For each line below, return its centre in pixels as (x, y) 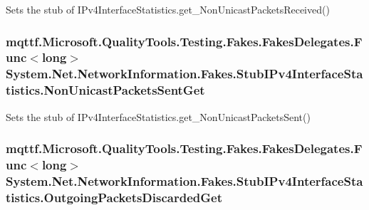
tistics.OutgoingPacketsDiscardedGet (114, 197)
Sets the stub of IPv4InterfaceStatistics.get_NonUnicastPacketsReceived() (168, 9)
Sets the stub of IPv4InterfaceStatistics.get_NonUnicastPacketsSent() (158, 116)
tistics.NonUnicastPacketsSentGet (105, 90)
